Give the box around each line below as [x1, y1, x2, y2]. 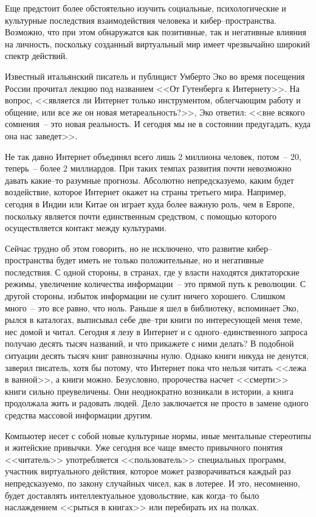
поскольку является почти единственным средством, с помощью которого [5, 209, 277, 222]
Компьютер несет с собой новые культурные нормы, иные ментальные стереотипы [5, 429, 311, 442]
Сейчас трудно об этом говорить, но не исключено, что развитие [5, 241, 244, 254]
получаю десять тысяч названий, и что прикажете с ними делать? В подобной [5, 337, 294, 350]
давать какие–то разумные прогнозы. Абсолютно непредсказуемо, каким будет [5, 173, 294, 186]
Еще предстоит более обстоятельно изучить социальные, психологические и [5, 2, 286, 14]
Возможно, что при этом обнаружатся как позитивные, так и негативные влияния [5, 26, 306, 38]
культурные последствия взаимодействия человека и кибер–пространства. [5, 13, 276, 26]
